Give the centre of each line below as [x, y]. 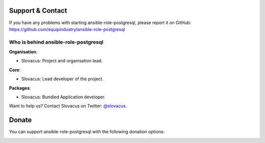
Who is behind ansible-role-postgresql [56, 42]
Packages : [20, 88]
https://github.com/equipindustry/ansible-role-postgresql [67, 29]
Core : [15, 70]
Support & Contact [38, 11]
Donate [20, 120]
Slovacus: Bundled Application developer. [63, 97]
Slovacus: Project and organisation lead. [62, 61]
